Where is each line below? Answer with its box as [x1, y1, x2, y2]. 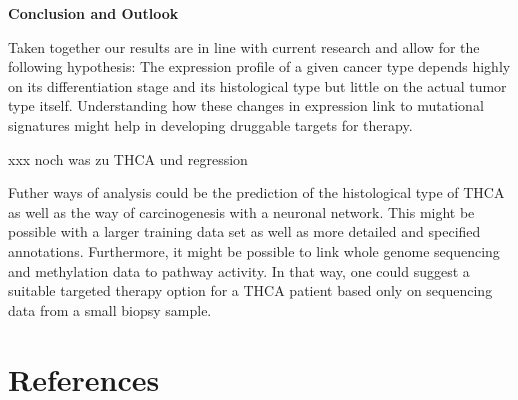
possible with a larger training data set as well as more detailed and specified [8, 221, 481, 242]
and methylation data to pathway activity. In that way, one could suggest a [8, 260, 470, 281]
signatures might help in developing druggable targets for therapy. [8, 114, 413, 135]
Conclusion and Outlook [8, 3, 179, 23]
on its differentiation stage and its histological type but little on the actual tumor [8, 75, 507, 96]
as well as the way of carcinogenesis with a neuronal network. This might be [8, 201, 475, 222]
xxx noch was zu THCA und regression [8, 148, 248, 169]
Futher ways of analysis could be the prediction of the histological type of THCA [8, 182, 505, 203]
